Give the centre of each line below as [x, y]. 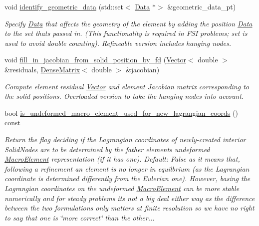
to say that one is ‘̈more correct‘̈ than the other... [80, 217]
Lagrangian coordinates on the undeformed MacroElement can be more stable [122, 188]
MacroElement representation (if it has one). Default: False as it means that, [122, 159]
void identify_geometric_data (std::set [64, 6]
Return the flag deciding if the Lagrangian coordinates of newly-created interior [125, 139]
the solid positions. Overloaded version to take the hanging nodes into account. [124, 96]
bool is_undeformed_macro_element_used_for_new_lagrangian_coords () [121, 113]
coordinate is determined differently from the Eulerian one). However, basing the [128, 178]
